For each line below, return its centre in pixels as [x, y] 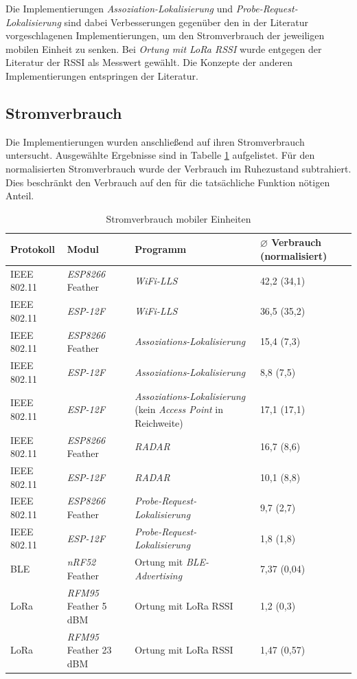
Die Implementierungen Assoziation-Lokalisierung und [119, 8]
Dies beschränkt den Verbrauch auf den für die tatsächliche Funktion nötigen [168, 182]
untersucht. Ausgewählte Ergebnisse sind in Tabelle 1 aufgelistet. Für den [160, 155]
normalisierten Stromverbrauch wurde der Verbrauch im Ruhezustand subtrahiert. [178, 168]
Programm [161, 249]
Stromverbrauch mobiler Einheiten [178, 218]
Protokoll [33, 249]
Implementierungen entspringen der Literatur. [102, 75]
